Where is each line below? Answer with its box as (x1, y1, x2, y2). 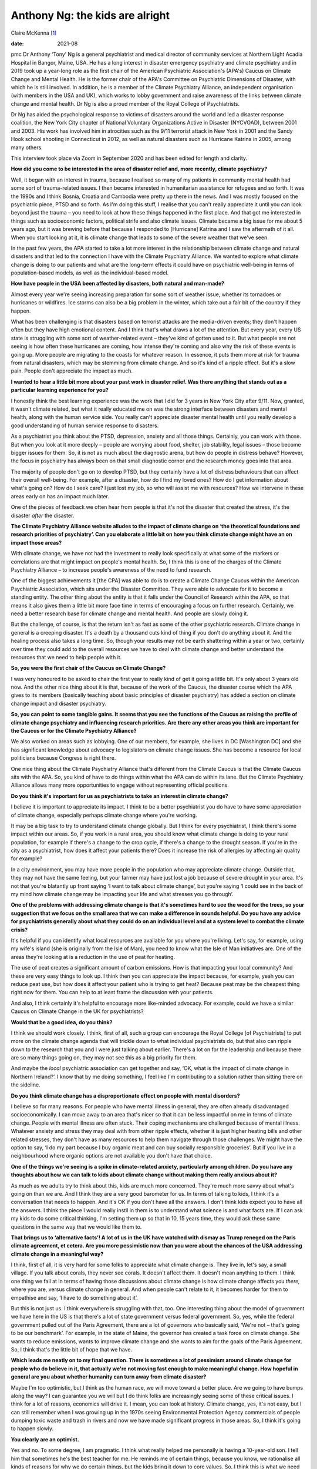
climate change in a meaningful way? (11, 1250, 104, 1257)
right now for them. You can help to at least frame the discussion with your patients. (11, 989, 214, 996)
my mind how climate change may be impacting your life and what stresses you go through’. (11, 891, 234, 898)
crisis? (11, 926, 28, 933)
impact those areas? (11, 539, 62, 546)
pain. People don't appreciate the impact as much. (11, 367, 133, 374)
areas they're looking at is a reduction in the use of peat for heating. (11, 953, 176, 960)
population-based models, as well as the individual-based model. (11, 269, 169, 276)
